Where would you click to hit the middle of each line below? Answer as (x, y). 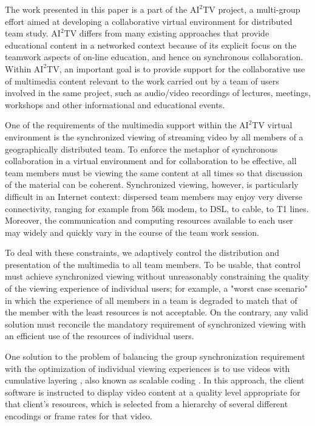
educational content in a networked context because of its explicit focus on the (151, 45)
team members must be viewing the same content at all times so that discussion (154, 172)
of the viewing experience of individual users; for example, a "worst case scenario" (157, 288)
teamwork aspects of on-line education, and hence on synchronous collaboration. (154, 57)
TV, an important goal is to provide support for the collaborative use (176, 68)
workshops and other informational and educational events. (115, 104)
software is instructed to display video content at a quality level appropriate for (153, 392)
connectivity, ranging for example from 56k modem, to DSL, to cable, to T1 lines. (157, 208)
